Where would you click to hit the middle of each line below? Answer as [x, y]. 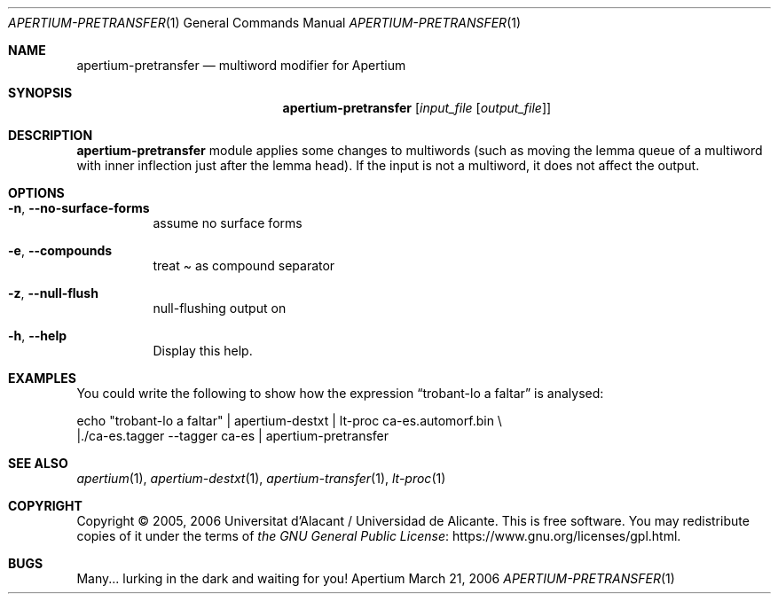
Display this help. [203, 351]
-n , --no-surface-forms [79, 208]
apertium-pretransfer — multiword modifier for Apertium [241, 65]
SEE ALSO [38, 463]
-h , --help [38, 336]
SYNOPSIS [40, 93]
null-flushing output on [220, 308]
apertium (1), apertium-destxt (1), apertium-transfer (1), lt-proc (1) [261, 478]
